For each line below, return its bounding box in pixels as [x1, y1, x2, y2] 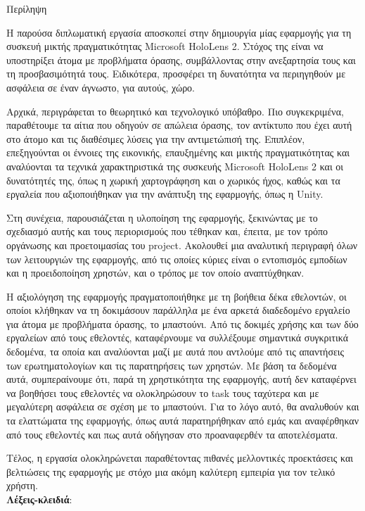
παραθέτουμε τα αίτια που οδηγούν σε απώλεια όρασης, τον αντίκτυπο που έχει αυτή [6, 118, 352, 132]
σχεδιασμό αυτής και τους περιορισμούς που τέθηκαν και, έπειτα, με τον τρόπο [6, 224, 328, 239]
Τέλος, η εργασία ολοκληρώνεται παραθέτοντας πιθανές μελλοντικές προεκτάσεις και [6, 450, 354, 465]
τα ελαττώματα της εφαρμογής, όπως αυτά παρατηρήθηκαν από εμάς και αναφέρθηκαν [6, 413, 359, 428]
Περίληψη [6, 1, 47, 15]
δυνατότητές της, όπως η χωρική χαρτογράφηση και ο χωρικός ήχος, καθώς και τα [6, 172, 340, 187]
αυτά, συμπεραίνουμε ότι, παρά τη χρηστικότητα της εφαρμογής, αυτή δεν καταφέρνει [6, 372, 357, 386]
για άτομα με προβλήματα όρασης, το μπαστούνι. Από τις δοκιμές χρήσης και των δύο [6, 316, 359, 331]
